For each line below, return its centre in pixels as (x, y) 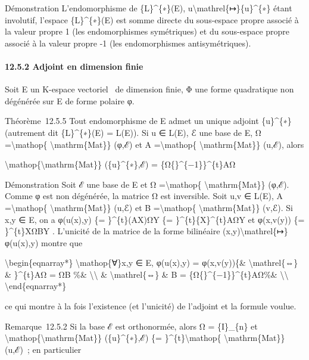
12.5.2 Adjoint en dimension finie (74, 66)
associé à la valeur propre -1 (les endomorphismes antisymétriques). (128, 43)
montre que (62, 242)
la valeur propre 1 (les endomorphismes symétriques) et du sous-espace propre (147, 31)
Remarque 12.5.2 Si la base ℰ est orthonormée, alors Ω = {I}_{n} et (131, 326)
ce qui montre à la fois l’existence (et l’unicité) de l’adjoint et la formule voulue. (151, 306)
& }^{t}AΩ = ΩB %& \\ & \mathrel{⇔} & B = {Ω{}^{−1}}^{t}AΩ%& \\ (147, 274)
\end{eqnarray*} (36, 286)
